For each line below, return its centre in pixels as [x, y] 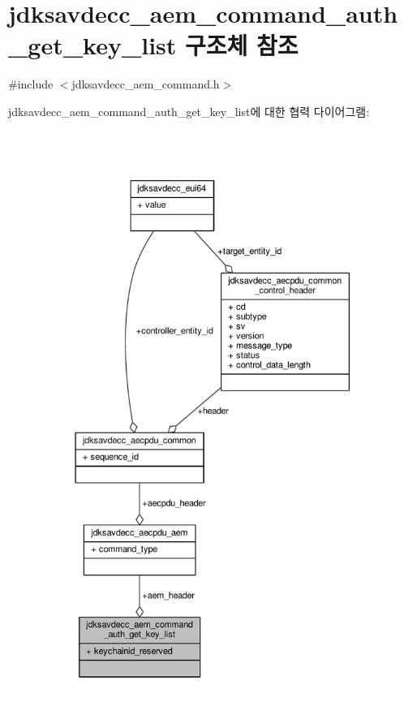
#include [31, 84]
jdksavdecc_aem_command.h [146, 84]
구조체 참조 [242, 45]
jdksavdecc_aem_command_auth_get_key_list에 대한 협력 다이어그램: [189, 111]
